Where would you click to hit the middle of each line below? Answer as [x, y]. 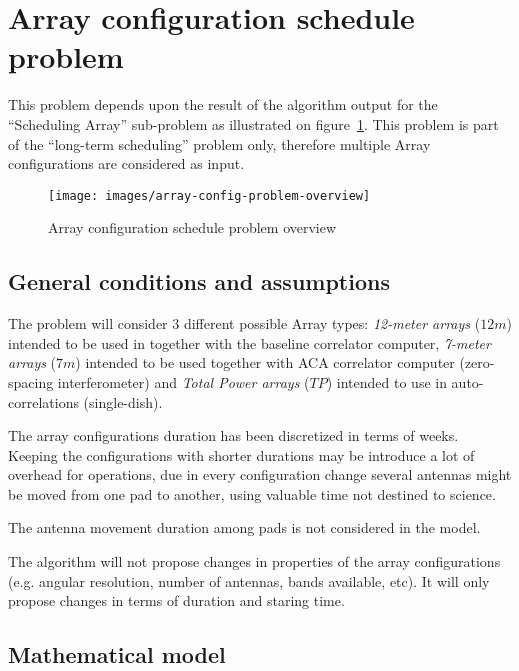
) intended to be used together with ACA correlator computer [265, 362]
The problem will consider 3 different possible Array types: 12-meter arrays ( [244, 323]
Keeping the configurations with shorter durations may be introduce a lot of [241, 454]
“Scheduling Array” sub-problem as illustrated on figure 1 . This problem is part [253, 123]
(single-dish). [123, 401]
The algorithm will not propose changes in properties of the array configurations [254, 561]
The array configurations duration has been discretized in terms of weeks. [233, 435]
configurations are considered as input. [126, 163]
